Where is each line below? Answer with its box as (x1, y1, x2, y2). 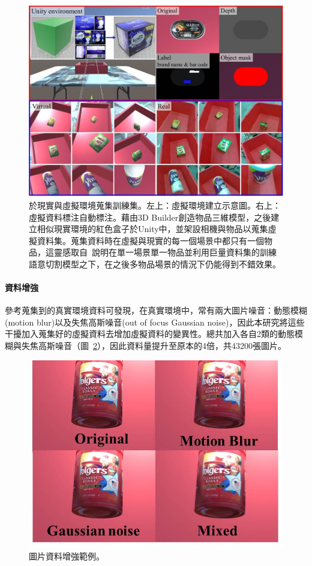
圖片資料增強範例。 (29, 550, 104, 562)
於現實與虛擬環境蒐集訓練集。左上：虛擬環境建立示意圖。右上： (29, 198, 281, 211)
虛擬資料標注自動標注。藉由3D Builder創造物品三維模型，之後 (29, 210, 271, 223)
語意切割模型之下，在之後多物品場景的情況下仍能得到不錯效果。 (29, 257, 281, 270)
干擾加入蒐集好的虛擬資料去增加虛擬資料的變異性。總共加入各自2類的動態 (5, 327, 295, 340)
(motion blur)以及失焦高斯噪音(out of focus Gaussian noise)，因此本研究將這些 (5, 315, 305, 328)
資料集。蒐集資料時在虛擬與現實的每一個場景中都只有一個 (37, 234, 264, 246)
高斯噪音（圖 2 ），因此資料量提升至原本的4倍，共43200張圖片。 (38, 339, 286, 352)
